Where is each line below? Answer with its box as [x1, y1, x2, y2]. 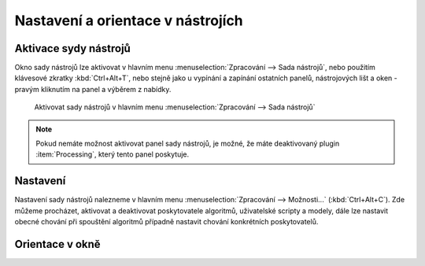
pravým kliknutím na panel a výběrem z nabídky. [14, 84, 172, 94]
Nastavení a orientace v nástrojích [14, 12, 243, 29]
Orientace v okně [14, 237, 102, 251]
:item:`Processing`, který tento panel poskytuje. [35, 150, 190, 159]
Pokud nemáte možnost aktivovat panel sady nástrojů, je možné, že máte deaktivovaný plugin [35, 139, 340, 149]
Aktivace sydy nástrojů [14, 42, 131, 55]
